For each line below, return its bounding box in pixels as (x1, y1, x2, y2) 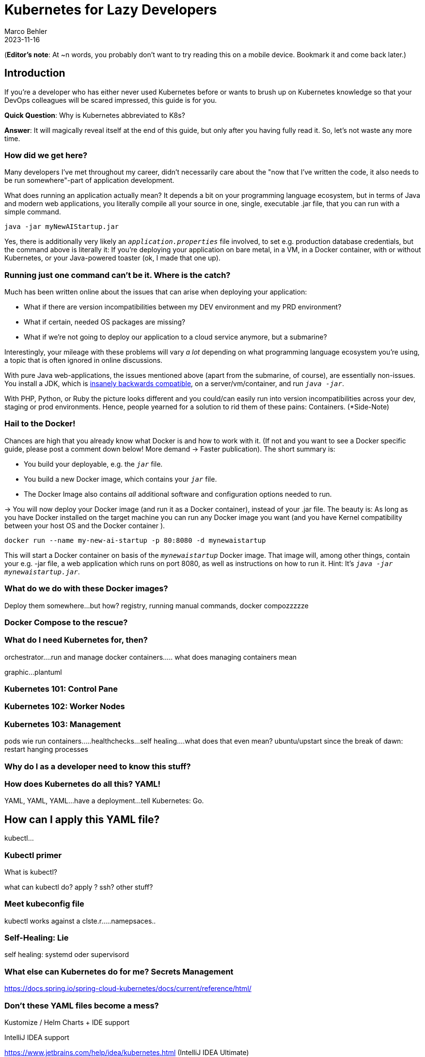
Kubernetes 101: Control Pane (4, 684, 118, 694)
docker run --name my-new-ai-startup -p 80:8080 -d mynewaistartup (4, 536, 266, 544)
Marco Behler (4, 27, 47, 35)
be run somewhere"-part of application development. (4, 176, 174, 185)
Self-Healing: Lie (4, 933, 69, 943)
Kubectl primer (4, 850, 62, 860)
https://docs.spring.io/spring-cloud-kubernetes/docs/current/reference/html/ (4, 984, 252, 993)
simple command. (4, 208, 61, 216)
